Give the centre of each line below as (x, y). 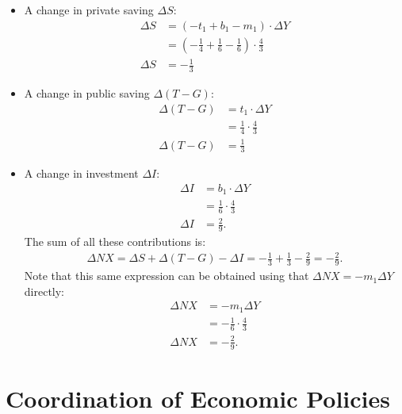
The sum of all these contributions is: (115, 241)
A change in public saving (87, 93)
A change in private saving (89, 10)
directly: (44, 291)
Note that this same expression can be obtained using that (167, 276)
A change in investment (81, 173)
